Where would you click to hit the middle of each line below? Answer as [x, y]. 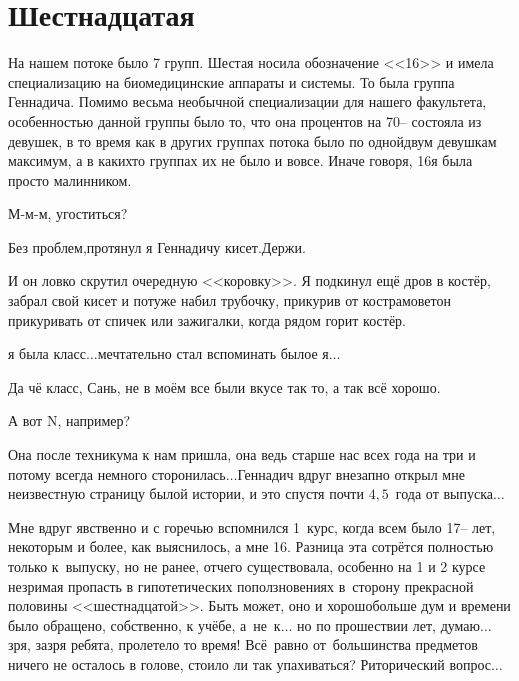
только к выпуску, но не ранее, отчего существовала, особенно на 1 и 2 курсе [247, 566]
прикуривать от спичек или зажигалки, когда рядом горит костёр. [207, 319]
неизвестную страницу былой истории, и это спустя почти [186, 493]
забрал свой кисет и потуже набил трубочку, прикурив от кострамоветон [229, 300]
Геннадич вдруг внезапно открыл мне [351, 473]
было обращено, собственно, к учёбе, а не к [144, 624]
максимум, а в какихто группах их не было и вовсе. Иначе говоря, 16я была [240, 160]
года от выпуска [444, 493]
